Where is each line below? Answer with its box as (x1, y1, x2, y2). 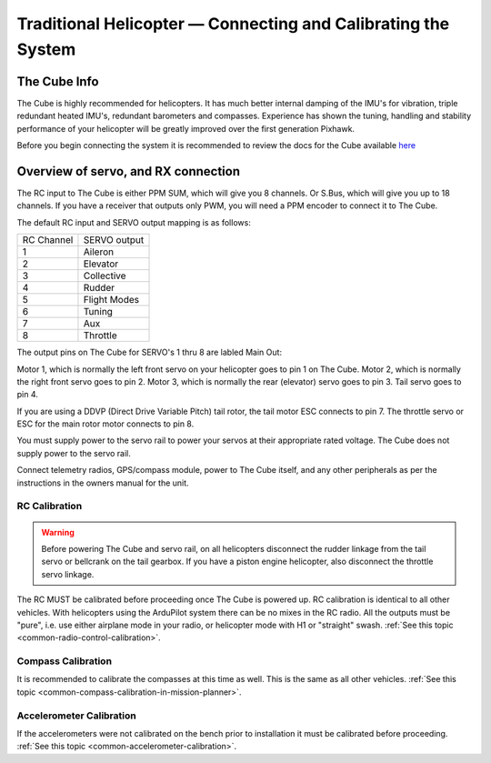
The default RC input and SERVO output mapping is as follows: (16, 216, 252, 227)
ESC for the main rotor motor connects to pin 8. (16, 418, 195, 429)
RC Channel (22, 234, 74, 246)
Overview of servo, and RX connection (16, 164, 241, 179)
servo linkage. (41, 568, 95, 579)
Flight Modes (83, 294, 140, 306)
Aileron (83, 246, 114, 258)
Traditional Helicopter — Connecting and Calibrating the (16, 14, 450, 34)
